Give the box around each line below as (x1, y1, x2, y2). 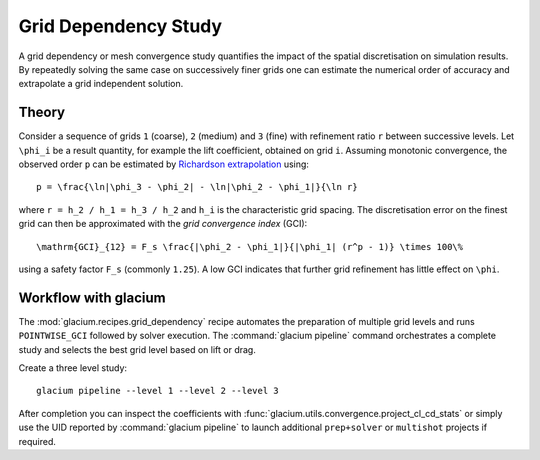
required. (18, 435, 57, 447)
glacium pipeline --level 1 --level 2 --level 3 (36, 385, 279, 397)
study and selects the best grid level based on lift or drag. (18, 343, 257, 355)
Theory (18, 104, 66, 121)
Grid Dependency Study (18, 15, 223, 37)
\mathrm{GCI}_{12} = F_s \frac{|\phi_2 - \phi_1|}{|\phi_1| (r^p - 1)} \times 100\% (36, 241, 464, 252)
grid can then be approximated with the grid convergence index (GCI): (18, 218, 308, 230)
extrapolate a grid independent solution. (18, 78, 184, 90)
